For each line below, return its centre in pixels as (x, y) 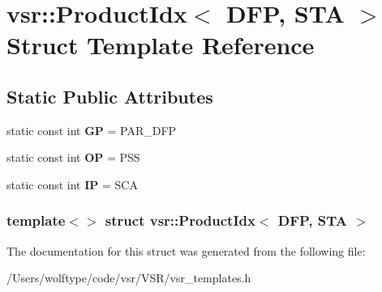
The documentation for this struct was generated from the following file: (186, 250)
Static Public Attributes (110, 96)
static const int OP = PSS (73, 157)
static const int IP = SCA (72, 184)
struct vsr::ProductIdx (180, 220)
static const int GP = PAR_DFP (92, 130)
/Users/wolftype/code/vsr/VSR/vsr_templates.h (129, 278)
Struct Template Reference (161, 45)
